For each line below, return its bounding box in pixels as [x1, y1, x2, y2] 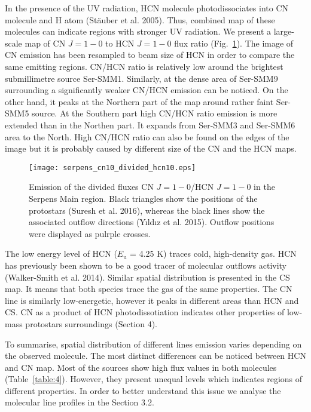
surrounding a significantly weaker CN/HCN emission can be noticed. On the [5, 84, 288, 96]
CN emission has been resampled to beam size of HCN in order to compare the [5, 48, 295, 61]
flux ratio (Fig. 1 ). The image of [174, 36, 294, 49]
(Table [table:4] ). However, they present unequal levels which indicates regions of [5, 373, 303, 385]
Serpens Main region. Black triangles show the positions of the [29, 192, 258, 204]
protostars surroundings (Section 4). [25, 317, 157, 330]
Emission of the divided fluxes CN [29, 180, 154, 193]
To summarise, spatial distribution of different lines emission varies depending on [5, 337, 302, 350]
